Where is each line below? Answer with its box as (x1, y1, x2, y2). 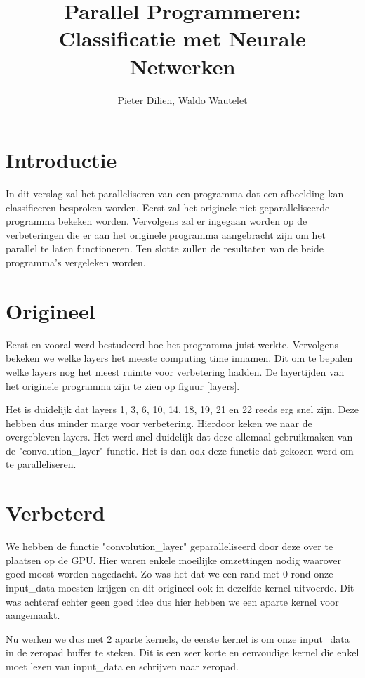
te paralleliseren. (6, 457, 77, 471)
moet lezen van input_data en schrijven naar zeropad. (6, 658, 239, 673)
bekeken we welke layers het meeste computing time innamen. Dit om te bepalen (6, 351, 353, 365)
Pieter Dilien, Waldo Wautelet (117, 92, 248, 107)
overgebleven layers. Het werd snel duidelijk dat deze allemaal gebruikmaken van (6, 429, 353, 444)
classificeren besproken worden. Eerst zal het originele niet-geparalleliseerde (6, 200, 330, 214)
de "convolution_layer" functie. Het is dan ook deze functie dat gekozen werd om (6, 443, 354, 457)
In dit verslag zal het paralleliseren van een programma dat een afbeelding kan (6, 186, 344, 201)
